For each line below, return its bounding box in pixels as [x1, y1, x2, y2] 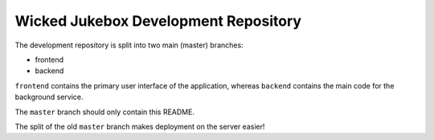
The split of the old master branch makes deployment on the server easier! [14, 121, 265, 131]
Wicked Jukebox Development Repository [14, 12, 301, 30]
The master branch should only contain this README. [14, 107, 194, 117]
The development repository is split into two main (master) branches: [14, 40, 244, 50]
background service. [14, 93, 84, 102]
